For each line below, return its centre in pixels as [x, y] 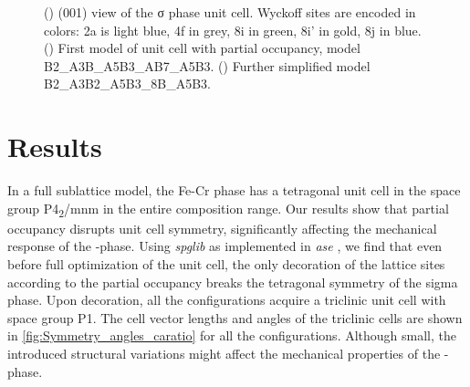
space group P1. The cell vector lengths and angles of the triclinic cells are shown [235, 317]
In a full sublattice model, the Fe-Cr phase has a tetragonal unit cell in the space [234, 190]
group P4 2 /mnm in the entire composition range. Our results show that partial [228, 209]
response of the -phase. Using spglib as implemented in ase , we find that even [225, 246]
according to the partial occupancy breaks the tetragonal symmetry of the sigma [233, 282]
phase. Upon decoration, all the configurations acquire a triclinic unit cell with [227, 300]
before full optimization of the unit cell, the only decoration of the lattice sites [226, 264]
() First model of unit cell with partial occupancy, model [202, 48]
